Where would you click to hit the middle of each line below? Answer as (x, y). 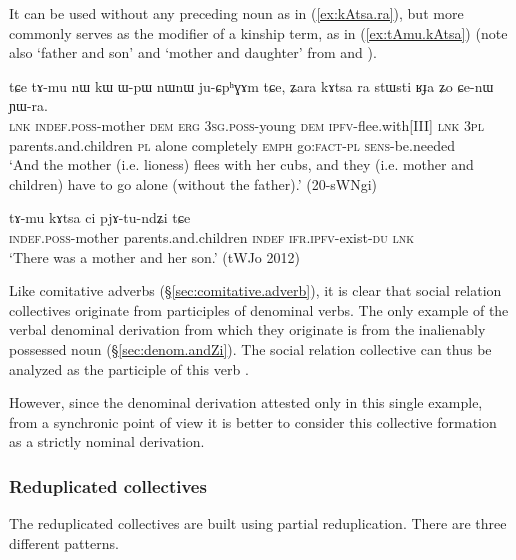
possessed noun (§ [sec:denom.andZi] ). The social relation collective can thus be (250, 348)
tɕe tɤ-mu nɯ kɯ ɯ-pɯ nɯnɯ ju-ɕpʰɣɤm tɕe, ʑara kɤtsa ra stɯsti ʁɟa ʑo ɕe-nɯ (251, 85)
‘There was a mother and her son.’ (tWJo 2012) (154, 256)
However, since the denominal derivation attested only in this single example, (246, 402)
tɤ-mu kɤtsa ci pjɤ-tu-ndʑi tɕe (100, 217)
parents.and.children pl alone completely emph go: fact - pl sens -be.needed (232, 144)
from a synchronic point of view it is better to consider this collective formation (253, 421)
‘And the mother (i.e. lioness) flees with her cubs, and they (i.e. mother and (241, 164)
